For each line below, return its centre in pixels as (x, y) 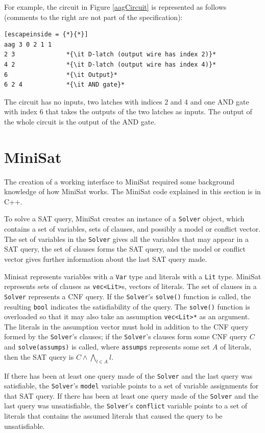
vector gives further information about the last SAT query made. (106, 259)
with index (21, 111)
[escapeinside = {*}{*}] (46, 35)
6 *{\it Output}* (61, 75)
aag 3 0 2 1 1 (28, 44)
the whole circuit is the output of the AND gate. (80, 121)
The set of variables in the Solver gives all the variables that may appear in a (126, 239)
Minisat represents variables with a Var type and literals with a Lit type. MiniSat (133, 276)
